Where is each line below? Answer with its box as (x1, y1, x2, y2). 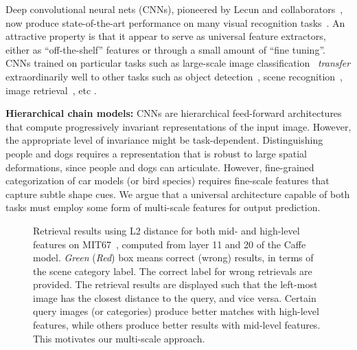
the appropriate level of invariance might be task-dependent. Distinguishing (5, 133, 323, 147)
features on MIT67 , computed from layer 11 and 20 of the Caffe (33, 237, 306, 251)
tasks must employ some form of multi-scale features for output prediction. (5, 200, 321, 215)
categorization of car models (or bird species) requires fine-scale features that (5, 173, 330, 188)
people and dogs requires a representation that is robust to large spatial (5, 146, 307, 160)
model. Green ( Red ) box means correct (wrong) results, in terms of (33, 250, 314, 265)
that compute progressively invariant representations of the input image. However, (5, 119, 352, 133)
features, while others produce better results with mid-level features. (33, 318, 321, 332)
